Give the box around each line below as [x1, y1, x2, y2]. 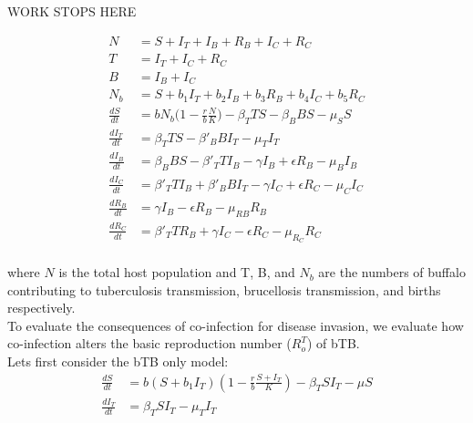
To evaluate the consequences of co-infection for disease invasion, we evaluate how [7, 315, 464, 335]
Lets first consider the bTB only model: [7, 352, 229, 371]
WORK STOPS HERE [7, 2, 137, 20]
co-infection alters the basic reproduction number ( [7, 334, 292, 353]
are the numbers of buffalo [318, 263, 466, 282]
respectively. [7, 298, 76, 317]
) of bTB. [306, 334, 360, 353]
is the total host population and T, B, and [58, 263, 295, 282]
